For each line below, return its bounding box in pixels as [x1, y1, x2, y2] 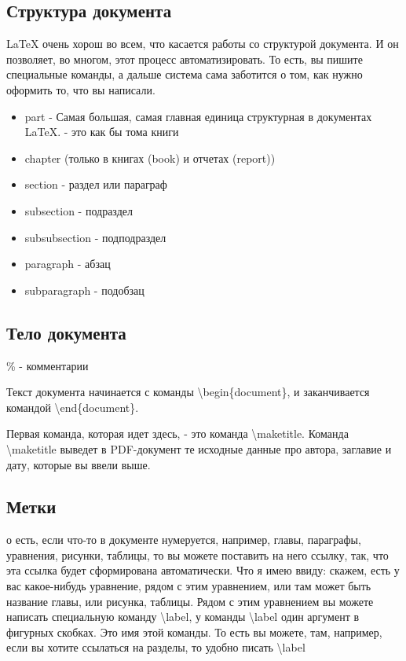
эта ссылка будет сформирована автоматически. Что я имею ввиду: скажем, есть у [6, 562, 400, 578]
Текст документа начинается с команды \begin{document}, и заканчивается [6, 384, 370, 400]
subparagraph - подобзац [24, 281, 144, 298]
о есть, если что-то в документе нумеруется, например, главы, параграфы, [6, 531, 361, 548]
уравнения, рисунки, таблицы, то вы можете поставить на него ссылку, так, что [6, 546, 389, 563]
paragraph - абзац [24, 255, 111, 272]
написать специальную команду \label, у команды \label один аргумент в [6, 608, 360, 625]
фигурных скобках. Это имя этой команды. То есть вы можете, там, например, [6, 623, 382, 640]
